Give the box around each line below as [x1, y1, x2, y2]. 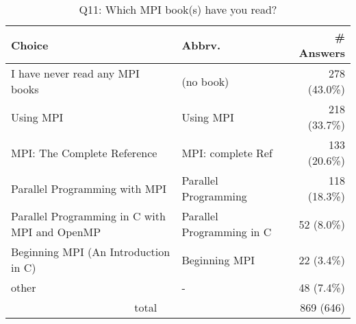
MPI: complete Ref [181, 144, 272, 161]
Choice [11, 36, 49, 53]
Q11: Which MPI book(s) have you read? [79, 1, 277, 17]
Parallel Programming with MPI [11, 180, 167, 196]
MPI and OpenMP [11, 224, 101, 240]
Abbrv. [181, 36, 221, 53]
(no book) [181, 73, 229, 89]
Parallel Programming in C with [11, 208, 166, 224]
